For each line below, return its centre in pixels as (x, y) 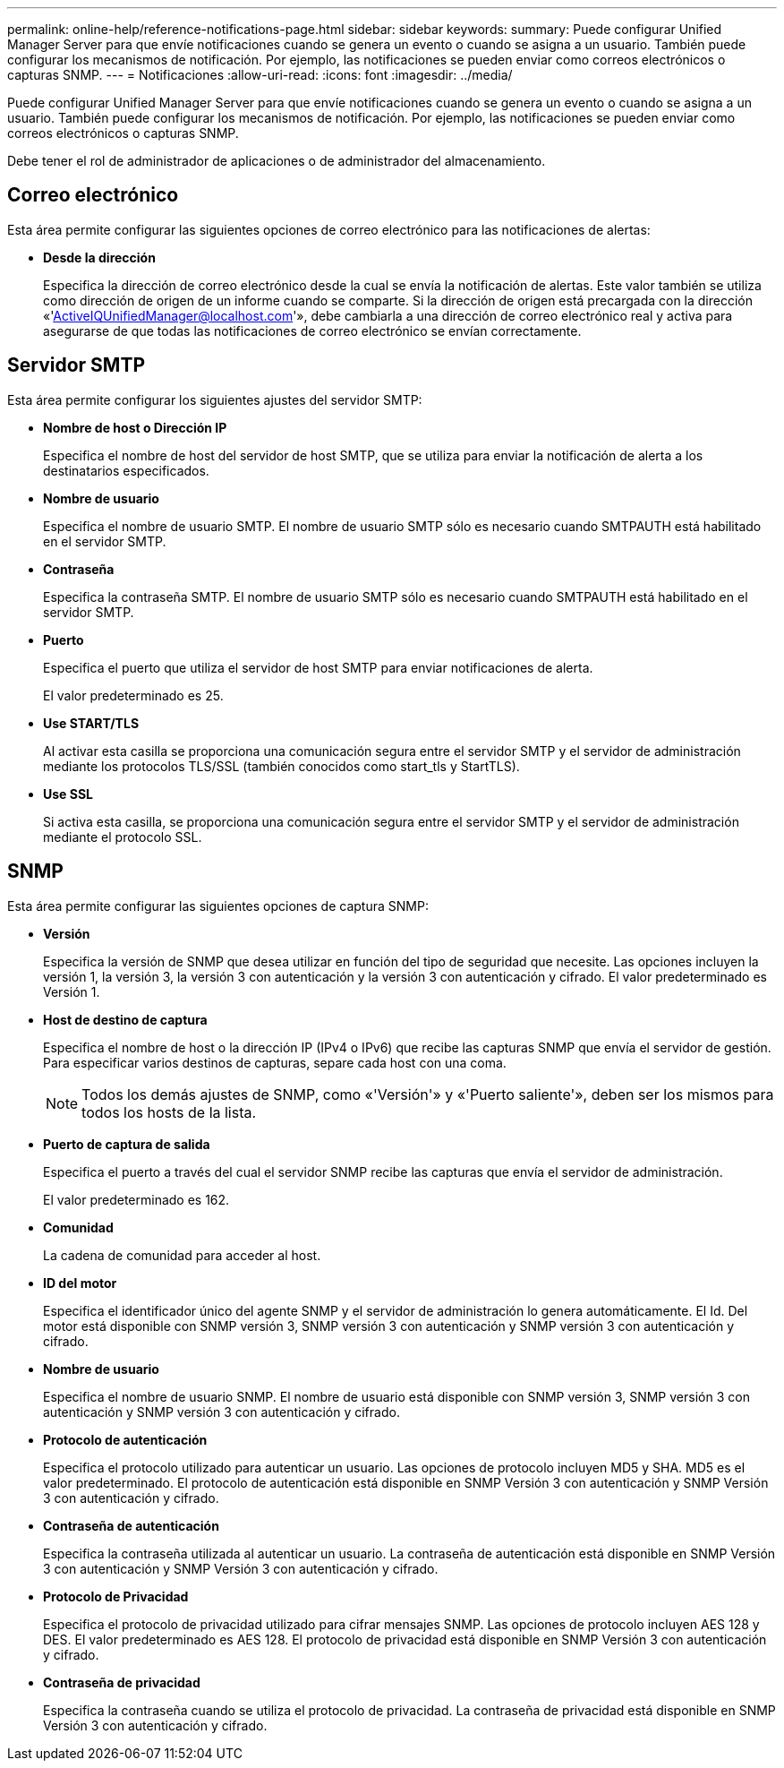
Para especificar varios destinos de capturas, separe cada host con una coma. (275, 1062)
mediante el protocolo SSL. (123, 837)
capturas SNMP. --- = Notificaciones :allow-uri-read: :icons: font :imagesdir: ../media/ (260, 75)
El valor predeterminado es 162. (136, 1199)
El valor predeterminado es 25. (133, 695)
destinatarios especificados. (126, 470)
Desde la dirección (99, 257)
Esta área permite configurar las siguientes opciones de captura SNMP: (218, 905)
